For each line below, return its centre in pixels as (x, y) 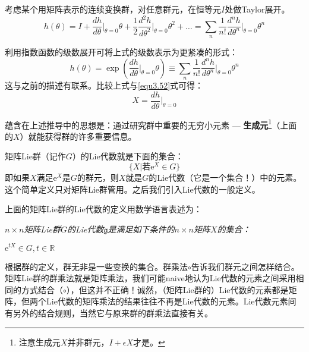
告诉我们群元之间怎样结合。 (245, 266)
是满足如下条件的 (141, 229)
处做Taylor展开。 (257, 9)
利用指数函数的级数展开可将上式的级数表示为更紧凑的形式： (121, 51)
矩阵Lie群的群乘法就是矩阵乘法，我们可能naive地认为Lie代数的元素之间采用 (150, 278)
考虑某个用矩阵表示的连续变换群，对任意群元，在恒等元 (113, 9)
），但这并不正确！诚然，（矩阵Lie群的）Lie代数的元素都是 (177, 289)
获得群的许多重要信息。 (91, 136)
